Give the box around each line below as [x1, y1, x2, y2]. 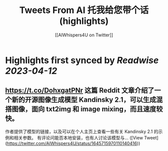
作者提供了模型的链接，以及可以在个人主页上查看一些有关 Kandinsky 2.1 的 [5, 128, 158, 135]
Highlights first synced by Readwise [5, 54, 159, 66]
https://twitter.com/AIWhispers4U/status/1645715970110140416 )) [6, 140, 140, 146]
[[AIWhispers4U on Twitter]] [54, 32, 113, 38]
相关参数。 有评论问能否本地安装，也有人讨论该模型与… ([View [13, 135, 143, 141]
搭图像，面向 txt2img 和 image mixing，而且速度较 [5, 105, 163, 114]
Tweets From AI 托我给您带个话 [19, 4, 149, 16]
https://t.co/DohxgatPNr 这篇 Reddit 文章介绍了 [5, 86, 154, 95]
